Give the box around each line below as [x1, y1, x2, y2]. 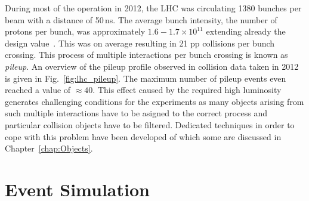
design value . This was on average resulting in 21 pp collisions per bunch [5, 36, 275, 49]
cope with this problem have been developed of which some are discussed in [5, 130, 282, 143]
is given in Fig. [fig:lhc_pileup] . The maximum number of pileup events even [5, 72, 286, 84]
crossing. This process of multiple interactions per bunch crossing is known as [5, 48, 288, 61]
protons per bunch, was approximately [5, 25, 146, 38]
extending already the [206, 25, 286, 38]
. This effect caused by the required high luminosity [92, 84, 282, 96]
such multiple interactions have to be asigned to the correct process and [5, 107, 267, 119]
